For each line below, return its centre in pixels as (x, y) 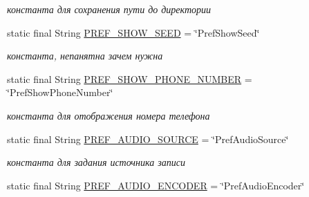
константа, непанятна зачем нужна (85, 56)
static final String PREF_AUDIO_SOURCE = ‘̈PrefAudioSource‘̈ (148, 139)
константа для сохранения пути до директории (109, 9)
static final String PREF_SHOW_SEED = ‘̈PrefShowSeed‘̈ (133, 32)
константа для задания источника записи (96, 162)
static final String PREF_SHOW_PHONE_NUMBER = (130, 78)
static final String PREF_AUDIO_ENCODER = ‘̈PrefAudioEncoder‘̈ (156, 185)
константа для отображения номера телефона (109, 115)
